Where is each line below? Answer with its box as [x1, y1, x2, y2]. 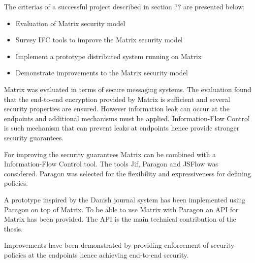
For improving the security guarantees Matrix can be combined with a [4, 149, 216, 159]
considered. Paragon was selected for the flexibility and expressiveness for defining [4, 168, 251, 178]
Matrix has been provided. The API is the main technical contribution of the [4, 214, 236, 224]
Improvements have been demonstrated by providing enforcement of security [4, 240, 234, 250]
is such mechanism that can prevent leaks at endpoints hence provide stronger [4, 123, 240, 133]
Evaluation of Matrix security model [15, 18, 126, 28]
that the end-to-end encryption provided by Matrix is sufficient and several [4, 94, 230, 104]
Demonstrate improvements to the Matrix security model [15, 67, 188, 78]
